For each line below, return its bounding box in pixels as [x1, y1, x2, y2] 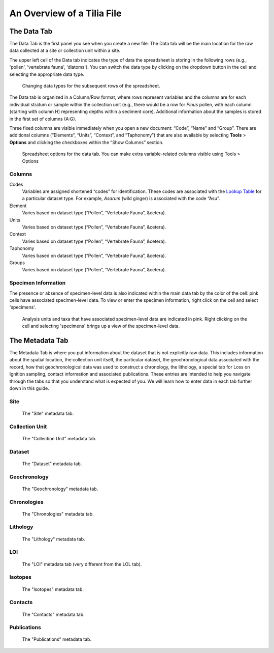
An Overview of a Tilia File [9, 8, 122, 19]
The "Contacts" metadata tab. [22, 611, 85, 617]
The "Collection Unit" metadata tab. [22, 435, 97, 441]
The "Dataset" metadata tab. [22, 461, 82, 467]
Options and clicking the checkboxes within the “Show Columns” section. [9, 139, 164, 145]
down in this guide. [9, 385, 49, 391]
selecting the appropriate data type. [9, 71, 85, 77]
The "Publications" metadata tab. [22, 636, 91, 642]
